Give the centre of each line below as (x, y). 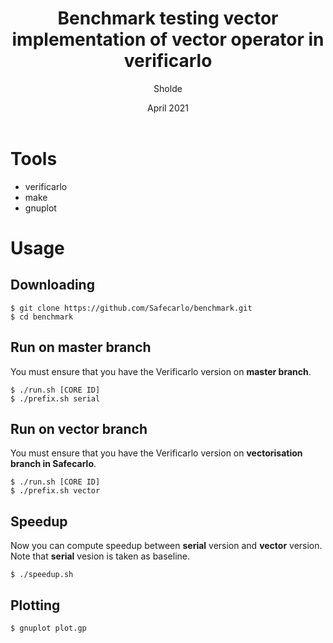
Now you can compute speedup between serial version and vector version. (166, 546)
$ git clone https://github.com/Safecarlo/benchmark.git (131, 308)
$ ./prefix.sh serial (55, 398)
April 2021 (168, 108)
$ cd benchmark (42, 317)
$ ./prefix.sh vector (55, 491)
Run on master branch (81, 347)
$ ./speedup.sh (42, 575)
